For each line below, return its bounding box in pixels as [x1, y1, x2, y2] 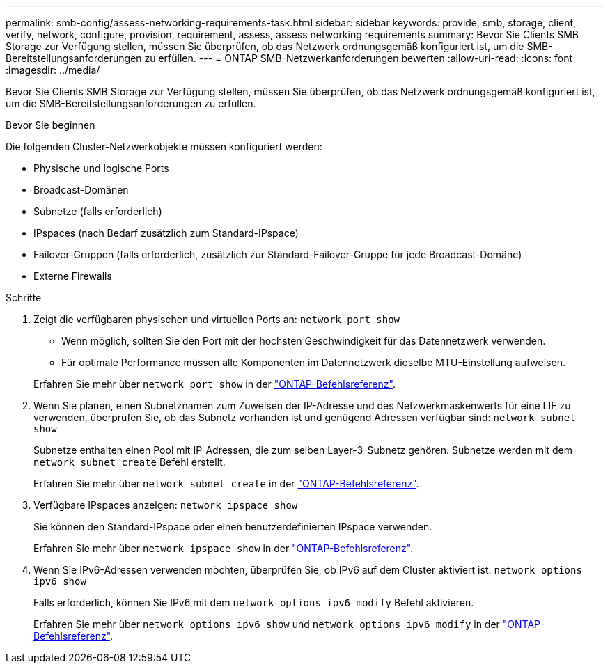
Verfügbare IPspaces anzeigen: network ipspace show [33, 499, 298, 511]
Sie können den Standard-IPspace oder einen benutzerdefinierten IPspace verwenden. [33, 521, 432, 533]
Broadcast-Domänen [33, 184, 129, 196]
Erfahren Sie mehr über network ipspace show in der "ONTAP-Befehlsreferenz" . [33, 542, 414, 554]
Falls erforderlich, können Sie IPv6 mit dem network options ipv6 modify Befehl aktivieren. [33, 597, 474, 608]
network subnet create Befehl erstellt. [33, 456, 226, 468]
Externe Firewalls [33, 270, 112, 282]
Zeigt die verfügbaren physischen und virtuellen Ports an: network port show [33, 313, 400, 325]
